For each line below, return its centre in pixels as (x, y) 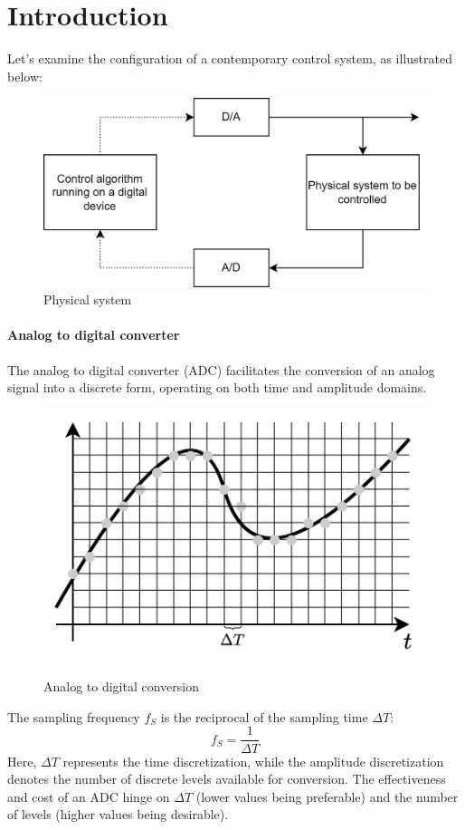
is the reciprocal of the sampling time (264, 716)
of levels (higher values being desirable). (118, 814)
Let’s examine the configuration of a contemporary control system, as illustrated (230, 58)
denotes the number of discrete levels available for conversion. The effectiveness (227, 779)
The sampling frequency (74, 716)
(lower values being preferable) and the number (327, 796)
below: (25, 76)
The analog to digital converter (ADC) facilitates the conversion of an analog (221, 369)
